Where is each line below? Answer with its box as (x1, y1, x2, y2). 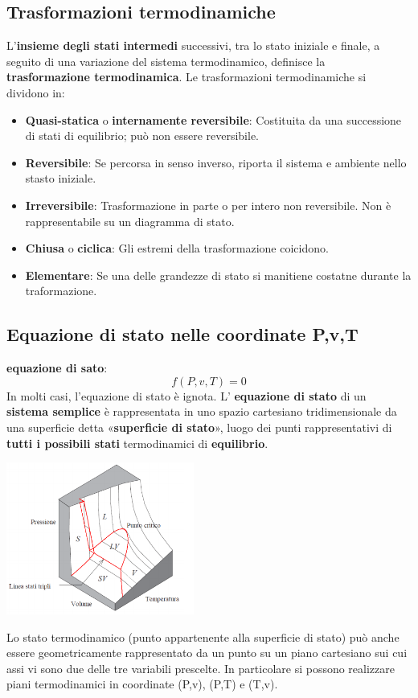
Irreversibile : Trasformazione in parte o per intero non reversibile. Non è (25, 196, 391, 213)
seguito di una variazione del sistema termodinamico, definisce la (6, 52, 326, 69)
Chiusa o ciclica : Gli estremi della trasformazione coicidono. (25, 240, 329, 257)
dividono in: (6, 84, 65, 101)
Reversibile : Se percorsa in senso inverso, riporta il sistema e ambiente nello (25, 154, 407, 170)
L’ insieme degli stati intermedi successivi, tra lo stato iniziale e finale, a (6, 37, 380, 54)
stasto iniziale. (25, 170, 96, 187)
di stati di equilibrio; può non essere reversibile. (25, 127, 260, 144)
